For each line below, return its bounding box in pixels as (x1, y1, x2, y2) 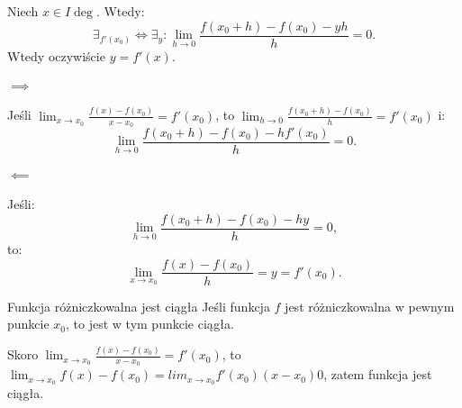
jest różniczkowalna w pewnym (285, 296, 455, 315)
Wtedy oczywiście (7, 46, 105, 65)
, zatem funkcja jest (323, 365, 432, 384)
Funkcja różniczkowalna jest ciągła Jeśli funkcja (7, 296, 270, 315)
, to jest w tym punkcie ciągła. (66, 314, 234, 333)
